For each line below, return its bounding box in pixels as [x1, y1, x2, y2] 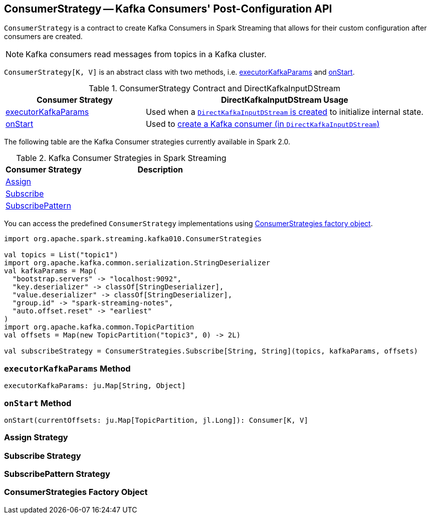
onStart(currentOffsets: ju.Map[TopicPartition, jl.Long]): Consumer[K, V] [4, 416, 308, 424]
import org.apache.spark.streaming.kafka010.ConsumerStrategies [4, 235, 262, 243]
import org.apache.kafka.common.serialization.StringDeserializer [4, 259, 271, 267]
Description [137, 164, 183, 175]
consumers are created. [4, 32, 83, 41]
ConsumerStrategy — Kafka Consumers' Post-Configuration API [4, 3, 332, 15]
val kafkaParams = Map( [4, 267, 97, 275]
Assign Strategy [4, 432, 68, 443]
